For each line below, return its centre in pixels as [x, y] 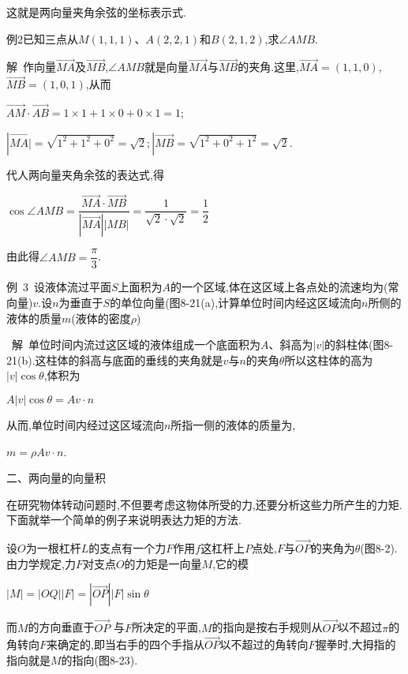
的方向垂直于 [61, 627]
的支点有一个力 [127, 548]
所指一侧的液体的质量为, [233, 424]
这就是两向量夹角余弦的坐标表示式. [96, 12]
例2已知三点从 [42, 38]
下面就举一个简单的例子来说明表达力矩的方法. [124, 520]
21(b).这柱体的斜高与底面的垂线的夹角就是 [115, 359]
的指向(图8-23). [99, 659]
